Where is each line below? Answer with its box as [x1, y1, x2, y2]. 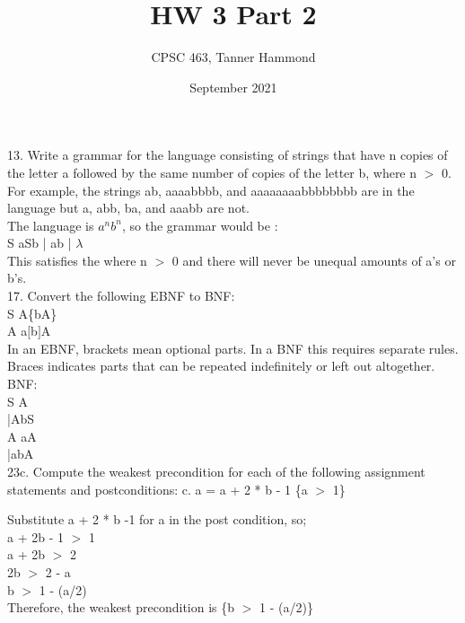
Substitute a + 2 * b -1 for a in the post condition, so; [7, 510, 307, 529]
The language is [7, 215, 94, 234]
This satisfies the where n [7, 250, 147, 269]
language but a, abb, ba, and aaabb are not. [7, 198, 250, 217]
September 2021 [189, 77, 277, 96]
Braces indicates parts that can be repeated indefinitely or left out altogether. [7, 356, 435, 375]
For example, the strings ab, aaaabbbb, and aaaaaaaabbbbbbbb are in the [7, 180, 415, 199]
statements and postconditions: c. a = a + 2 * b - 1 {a [7, 479, 308, 498]
